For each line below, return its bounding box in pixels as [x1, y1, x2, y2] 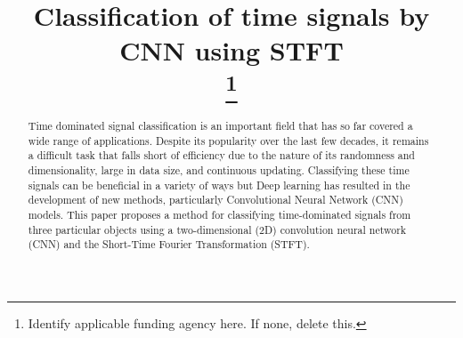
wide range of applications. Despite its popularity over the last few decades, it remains [28, 133, 429, 148]
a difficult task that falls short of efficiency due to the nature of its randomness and [28, 148, 415, 163]
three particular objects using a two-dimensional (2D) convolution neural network [28, 221, 407, 237]
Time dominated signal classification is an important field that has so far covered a [28, 118, 413, 133]
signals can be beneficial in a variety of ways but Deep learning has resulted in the [28, 177, 410, 192]
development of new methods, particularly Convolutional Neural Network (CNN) [28, 192, 403, 207]
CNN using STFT [119, 32, 344, 68]
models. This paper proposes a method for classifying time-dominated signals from [28, 206, 411, 221]
